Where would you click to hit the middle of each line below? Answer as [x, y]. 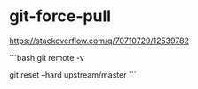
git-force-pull [60, 16]
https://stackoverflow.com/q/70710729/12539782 [99, 41]
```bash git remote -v [47, 57]
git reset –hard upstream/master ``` [73, 74]
